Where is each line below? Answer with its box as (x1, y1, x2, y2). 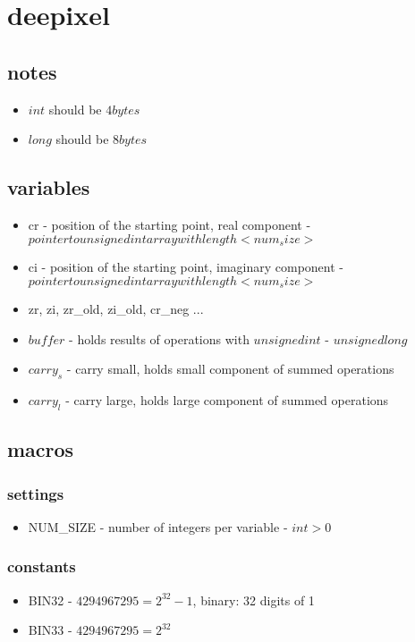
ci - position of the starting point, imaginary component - (28, 258, 343, 276)
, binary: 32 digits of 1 (192, 590, 315, 609)
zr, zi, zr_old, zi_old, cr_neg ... (28, 300, 204, 318)
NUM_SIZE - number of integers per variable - (28, 517, 288, 536)
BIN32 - (28, 590, 72, 609)
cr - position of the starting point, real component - (28, 215, 311, 233)
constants (7, 555, 76, 578)
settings (7, 482, 64, 504)
